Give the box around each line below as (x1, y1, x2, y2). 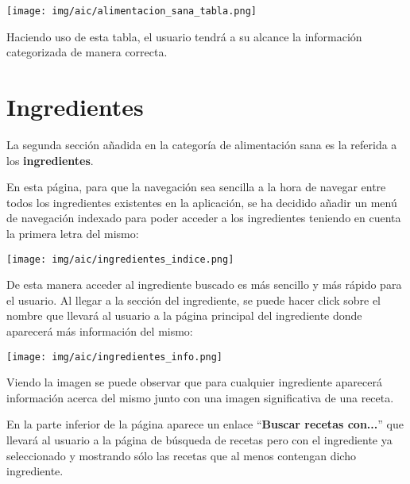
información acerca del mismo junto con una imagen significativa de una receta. (6, 389, 394, 405)
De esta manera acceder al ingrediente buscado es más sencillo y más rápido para (6, 276, 402, 293)
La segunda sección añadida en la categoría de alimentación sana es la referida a (6, 136, 397, 152)
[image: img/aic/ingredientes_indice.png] (6, 253, 234, 265)
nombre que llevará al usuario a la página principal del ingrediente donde (6, 307, 362, 324)
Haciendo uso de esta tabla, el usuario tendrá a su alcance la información (6, 28, 362, 44)
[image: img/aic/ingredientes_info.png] (6, 351, 223, 363)
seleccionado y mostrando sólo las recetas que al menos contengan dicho (6, 447, 356, 463)
